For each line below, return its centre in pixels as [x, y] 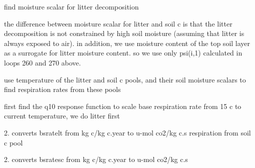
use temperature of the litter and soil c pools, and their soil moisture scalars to [125, 79]
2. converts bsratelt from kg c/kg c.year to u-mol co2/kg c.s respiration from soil [127, 132]
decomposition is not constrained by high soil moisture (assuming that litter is [124, 33]
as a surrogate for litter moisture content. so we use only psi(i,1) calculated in [123, 53]
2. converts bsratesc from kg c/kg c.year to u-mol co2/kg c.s [96, 159]
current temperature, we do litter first [62, 116]
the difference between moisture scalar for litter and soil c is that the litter [118, 23]
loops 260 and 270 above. [42, 62]
